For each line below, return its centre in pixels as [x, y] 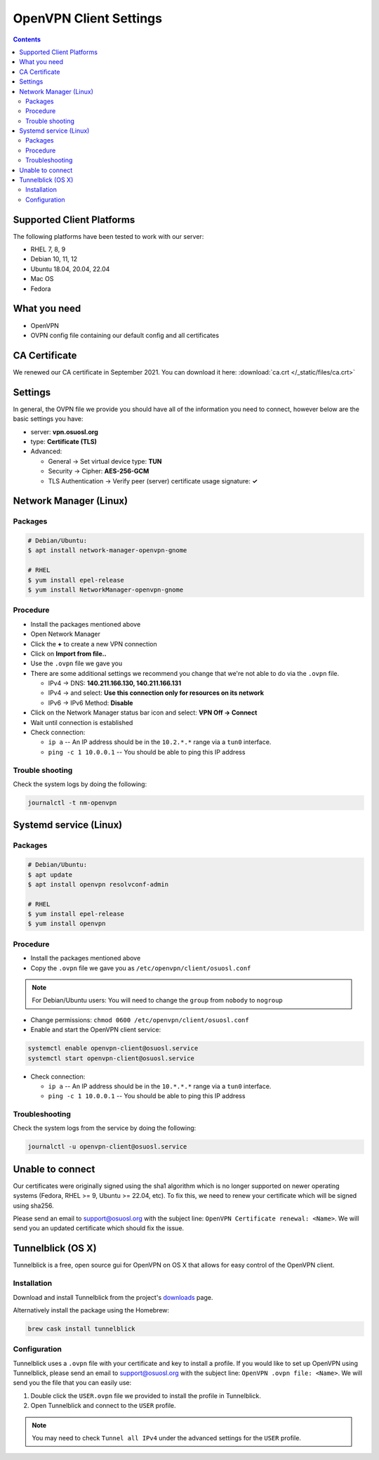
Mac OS [42, 279]
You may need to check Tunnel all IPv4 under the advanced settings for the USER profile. [167, 1438]
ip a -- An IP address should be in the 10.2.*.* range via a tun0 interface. [160, 742]
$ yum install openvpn [67, 924]
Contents [27, 39]
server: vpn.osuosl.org [64, 431]
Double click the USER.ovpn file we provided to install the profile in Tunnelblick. [146, 1395]
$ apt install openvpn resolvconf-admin [98, 884]
